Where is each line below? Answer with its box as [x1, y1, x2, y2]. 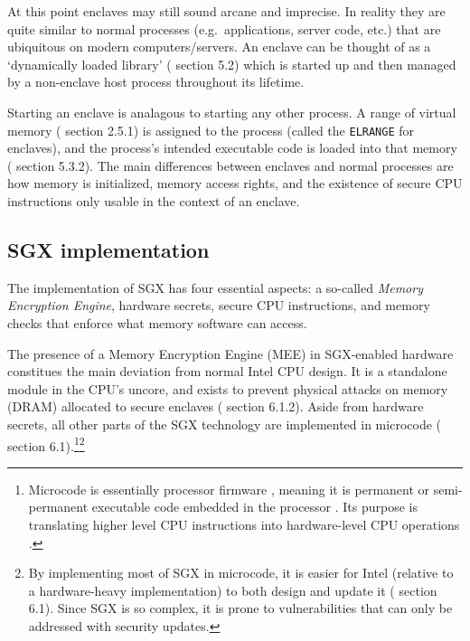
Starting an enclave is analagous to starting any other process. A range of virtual [7, 102, 456, 121]
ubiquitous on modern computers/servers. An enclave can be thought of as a [7, 37, 431, 56]
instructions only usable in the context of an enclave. [7, 192, 300, 210]
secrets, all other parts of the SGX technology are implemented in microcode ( [7, 414, 441, 433]
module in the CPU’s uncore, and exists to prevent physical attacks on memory [7, 379, 448, 398]
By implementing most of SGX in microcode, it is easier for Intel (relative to [28, 563, 454, 582]
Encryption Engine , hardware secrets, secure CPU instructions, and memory [7, 296, 430, 315]
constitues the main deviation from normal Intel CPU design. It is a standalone [7, 362, 447, 381]
